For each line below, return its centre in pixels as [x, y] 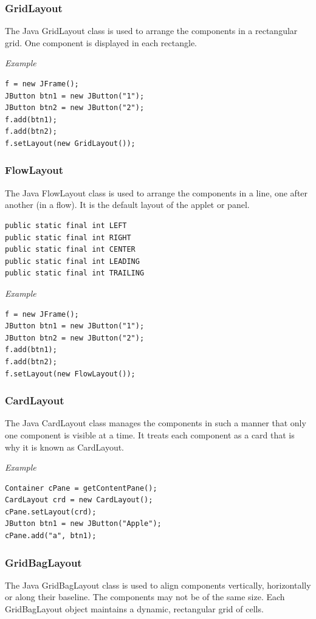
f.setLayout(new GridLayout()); [70, 143]
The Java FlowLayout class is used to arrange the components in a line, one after [156, 192]
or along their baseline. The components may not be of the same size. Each [145, 597]
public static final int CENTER [70, 250]
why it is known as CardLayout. [64, 447]
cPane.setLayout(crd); [51, 512]
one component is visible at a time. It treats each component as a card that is [150, 434]
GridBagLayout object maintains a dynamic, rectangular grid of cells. [134, 609]
